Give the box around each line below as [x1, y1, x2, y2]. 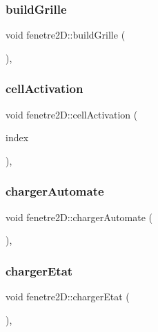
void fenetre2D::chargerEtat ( [6, 289, 130, 304]
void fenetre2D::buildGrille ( [6, 28, 126, 42]
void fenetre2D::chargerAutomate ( [6, 209, 153, 224]
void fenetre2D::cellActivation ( [6, 107, 138, 121]
